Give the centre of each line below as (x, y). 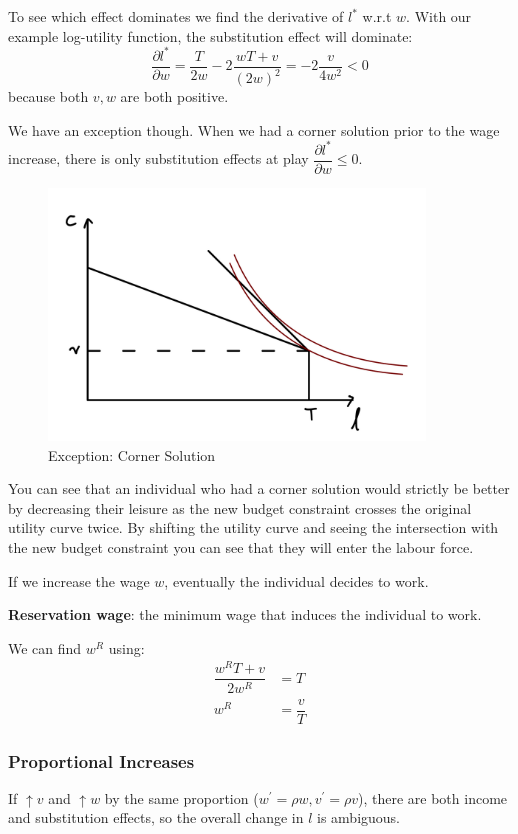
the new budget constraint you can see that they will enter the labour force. (241, 547)
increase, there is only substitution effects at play (158, 158)
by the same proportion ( (181, 797)
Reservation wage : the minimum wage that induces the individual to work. (245, 614)
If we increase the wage (79, 580)
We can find (45, 647)
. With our (439, 16)
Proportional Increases (101, 760)
